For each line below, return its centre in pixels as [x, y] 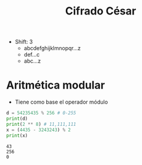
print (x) [17, 135]
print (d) [17, 119]
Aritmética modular [56, 85]
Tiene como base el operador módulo [61, 102]
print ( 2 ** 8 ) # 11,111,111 [41, 124]
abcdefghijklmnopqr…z [52, 48]
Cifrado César [101, 11]
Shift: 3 [24, 42]
